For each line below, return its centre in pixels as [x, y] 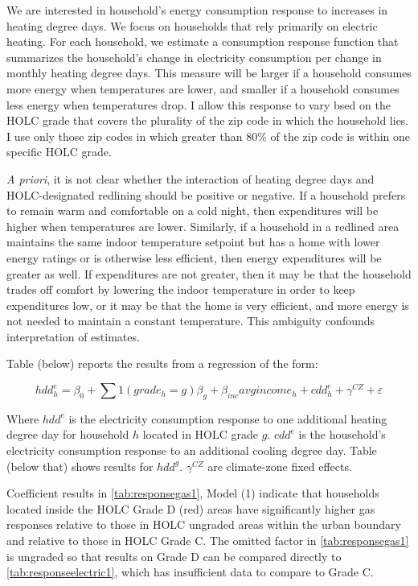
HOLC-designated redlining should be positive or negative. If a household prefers [206, 194]
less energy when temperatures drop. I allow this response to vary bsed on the [199, 104]
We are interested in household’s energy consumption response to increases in [197, 10]
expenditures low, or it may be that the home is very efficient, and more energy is [208, 305]
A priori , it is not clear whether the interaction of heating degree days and [191, 178]
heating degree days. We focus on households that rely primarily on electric [192, 25]
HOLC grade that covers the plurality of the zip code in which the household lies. [208, 120]
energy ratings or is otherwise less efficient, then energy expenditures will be [194, 257]
